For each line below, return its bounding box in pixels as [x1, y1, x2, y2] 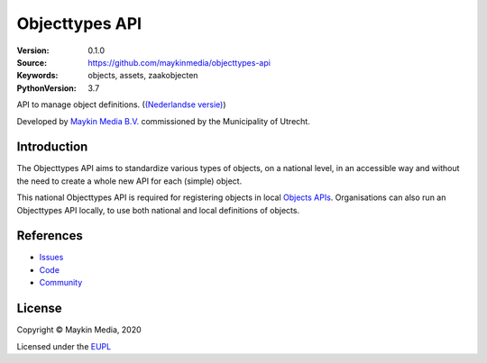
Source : [16, 57, 48, 68]
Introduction [16, 140, 88, 155]
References [16, 228, 83, 243]
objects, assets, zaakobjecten [87, 70, 198, 81]
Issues [39, 252, 64, 263]
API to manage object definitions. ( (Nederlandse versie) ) [16, 99, 226, 110]
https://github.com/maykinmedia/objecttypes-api [87, 57, 271, 68]
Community [39, 277, 83, 288]
